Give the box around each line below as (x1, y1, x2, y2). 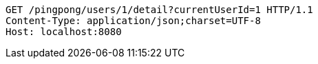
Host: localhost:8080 (6, 26, 122, 37)
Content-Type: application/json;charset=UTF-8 (6, 15, 261, 26)
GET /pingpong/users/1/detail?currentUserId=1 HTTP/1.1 (6, 4, 313, 15)
